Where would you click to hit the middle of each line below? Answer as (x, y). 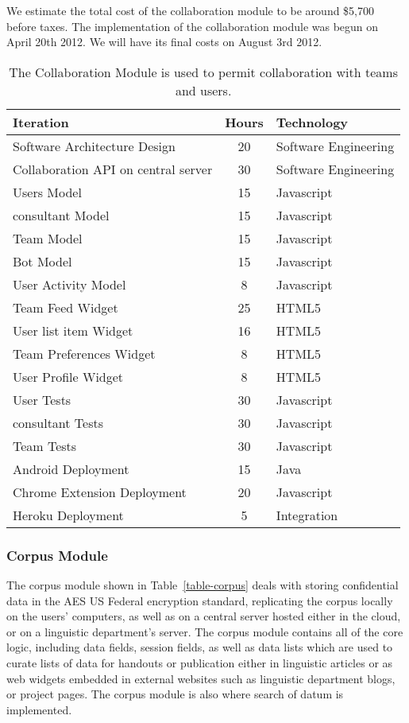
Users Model (47, 192)
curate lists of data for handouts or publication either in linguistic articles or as (200, 662)
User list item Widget (73, 330)
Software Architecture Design (94, 146)
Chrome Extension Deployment (100, 492)
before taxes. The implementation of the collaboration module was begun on (193, 26)
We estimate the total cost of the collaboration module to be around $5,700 (191, 10)
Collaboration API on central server (113, 169)
